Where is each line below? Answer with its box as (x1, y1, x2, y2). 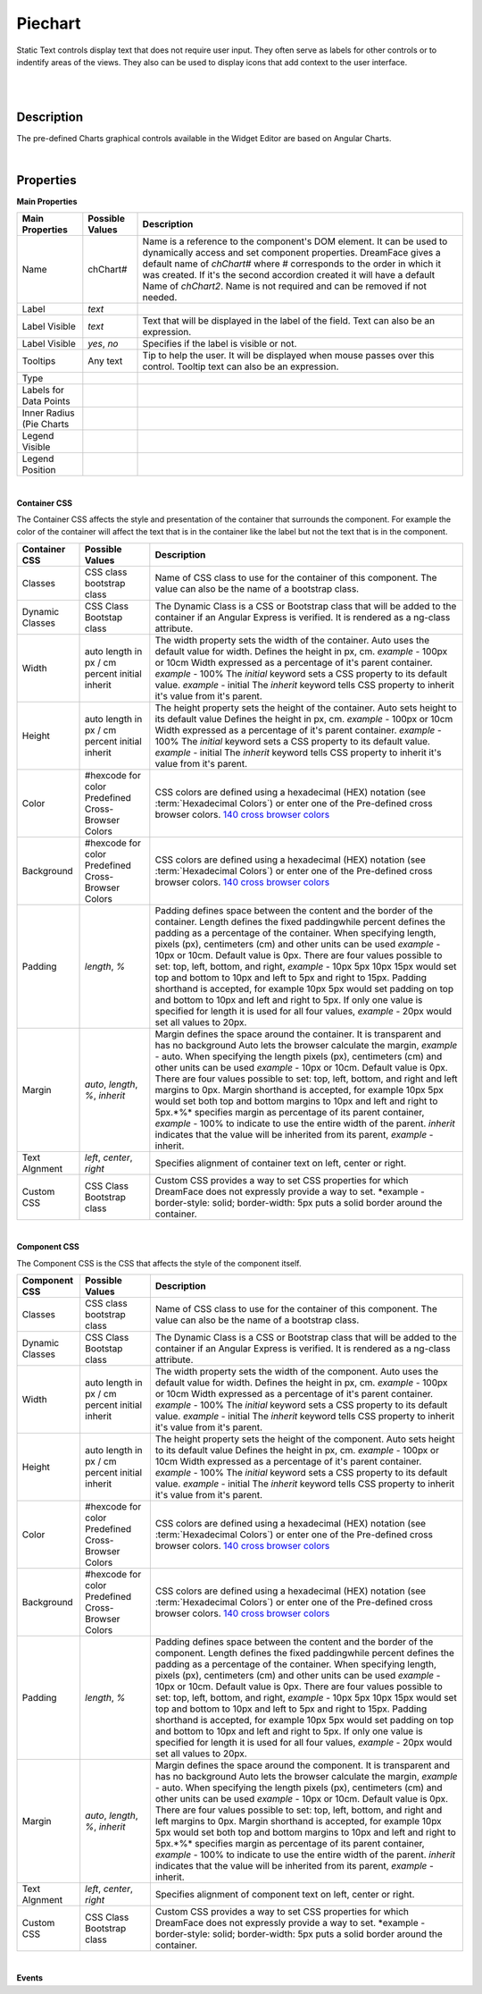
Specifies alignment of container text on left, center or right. (154, 1157, 407, 1169)
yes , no (87, 338, 119, 350)
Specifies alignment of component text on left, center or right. (154, 1889, 415, 1901)
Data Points (21, 395, 71, 408)
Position (21, 464, 56, 476)
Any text (87, 355, 123, 367)
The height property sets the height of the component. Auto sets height (154, 1433, 455, 1445)
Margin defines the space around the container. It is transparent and (154, 1028, 442, 1040)
